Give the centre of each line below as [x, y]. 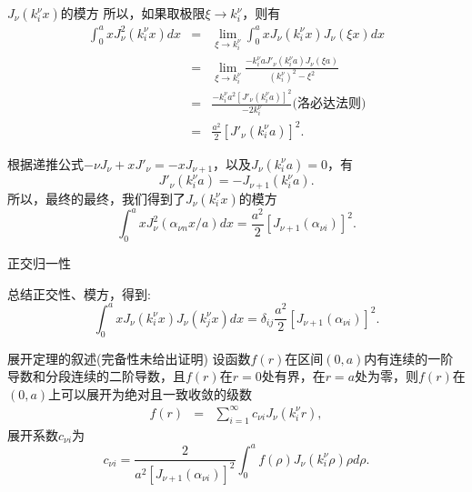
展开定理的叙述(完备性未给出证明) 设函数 [129, 358]
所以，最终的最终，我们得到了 [96, 198]
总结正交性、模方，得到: [79, 293]
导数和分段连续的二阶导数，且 [96, 376]
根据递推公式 [45, 163]
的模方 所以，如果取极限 [133, 13]
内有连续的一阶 [409, 358]
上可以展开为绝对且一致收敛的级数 [151, 393]
